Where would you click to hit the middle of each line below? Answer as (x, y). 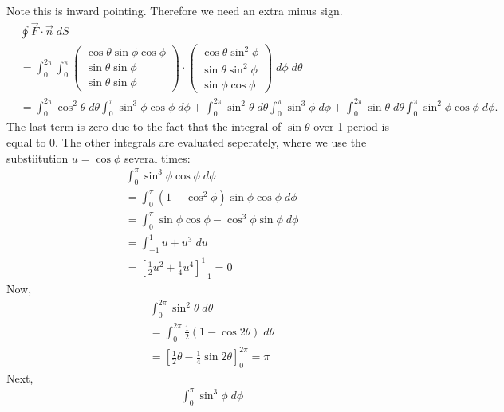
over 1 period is (351, 126)
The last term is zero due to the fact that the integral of (144, 126)
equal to (26, 141)
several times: (157, 157)
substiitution (37, 157)
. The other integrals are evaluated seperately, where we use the (211, 141)
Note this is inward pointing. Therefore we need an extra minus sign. (175, 10)
